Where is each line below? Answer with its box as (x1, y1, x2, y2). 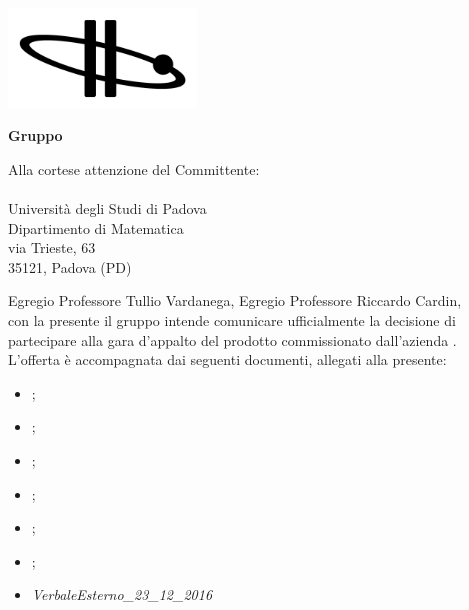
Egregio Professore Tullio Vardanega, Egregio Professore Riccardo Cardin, (8, 290, 462, 311)
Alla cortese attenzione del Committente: (8, 158, 260, 179)
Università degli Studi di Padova (8, 198, 207, 219)
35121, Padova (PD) (8, 256, 132, 277)
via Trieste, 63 (8, 237, 96, 258)
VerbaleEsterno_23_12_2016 (31, 584, 213, 605)
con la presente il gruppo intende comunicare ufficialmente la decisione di (8, 309, 456, 330)
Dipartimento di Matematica (8, 217, 184, 238)
